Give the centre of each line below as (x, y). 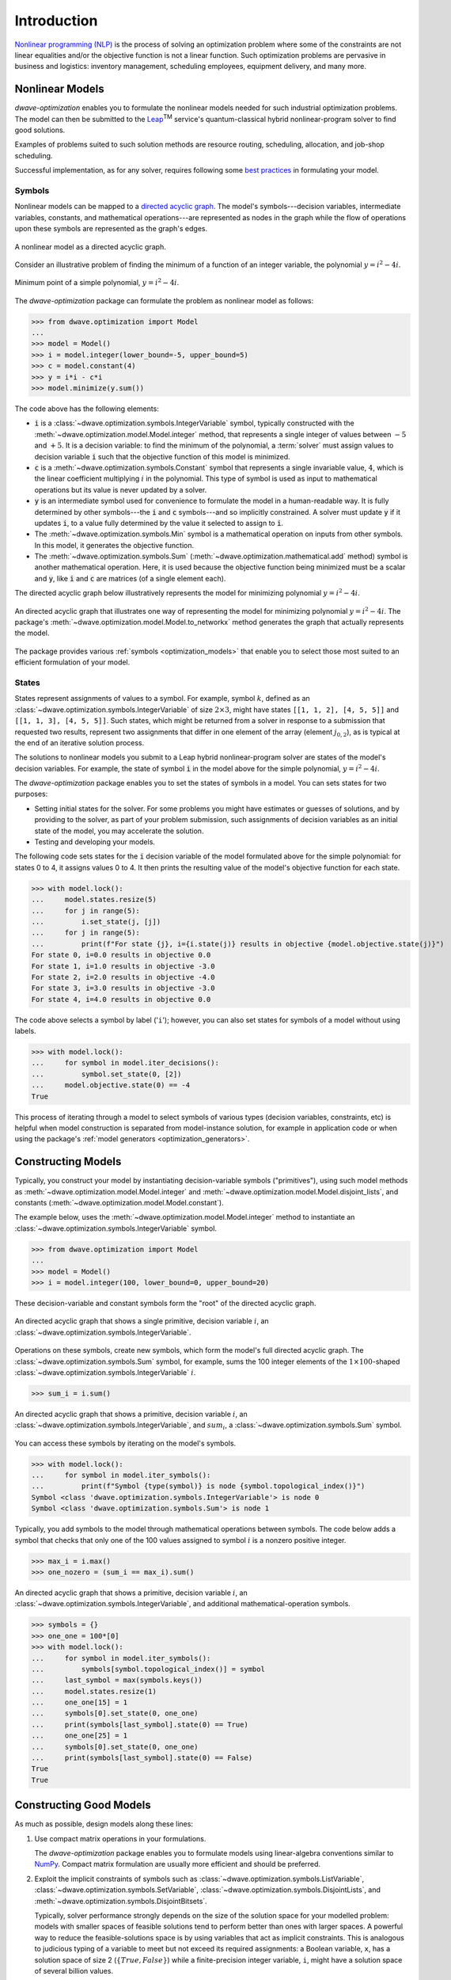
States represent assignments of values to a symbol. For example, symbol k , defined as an (162, 699)
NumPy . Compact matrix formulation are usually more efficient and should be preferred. (177, 1864)
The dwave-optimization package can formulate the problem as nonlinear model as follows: (164, 300)
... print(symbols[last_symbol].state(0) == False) (142, 1758)
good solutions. (40, 130)
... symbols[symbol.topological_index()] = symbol (148, 1669)
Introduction (56, 21)
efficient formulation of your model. (72, 662)
